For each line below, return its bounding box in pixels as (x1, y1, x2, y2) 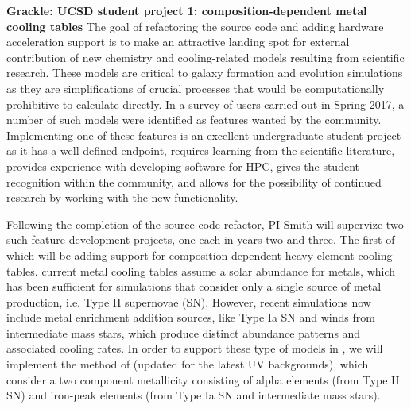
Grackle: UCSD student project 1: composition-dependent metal (6, 2, 367, 18)
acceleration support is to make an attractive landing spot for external (6, 33, 350, 50)
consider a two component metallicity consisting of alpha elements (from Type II (6, 371, 400, 388)
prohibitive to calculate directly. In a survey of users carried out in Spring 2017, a (6, 95, 405, 112)
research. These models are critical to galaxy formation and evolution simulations (6, 64, 403, 81)
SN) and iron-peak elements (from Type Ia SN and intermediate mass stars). (6, 387, 381, 403)
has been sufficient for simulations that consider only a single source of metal (6, 278, 382, 295)
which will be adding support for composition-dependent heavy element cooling (6, 246, 393, 263)
